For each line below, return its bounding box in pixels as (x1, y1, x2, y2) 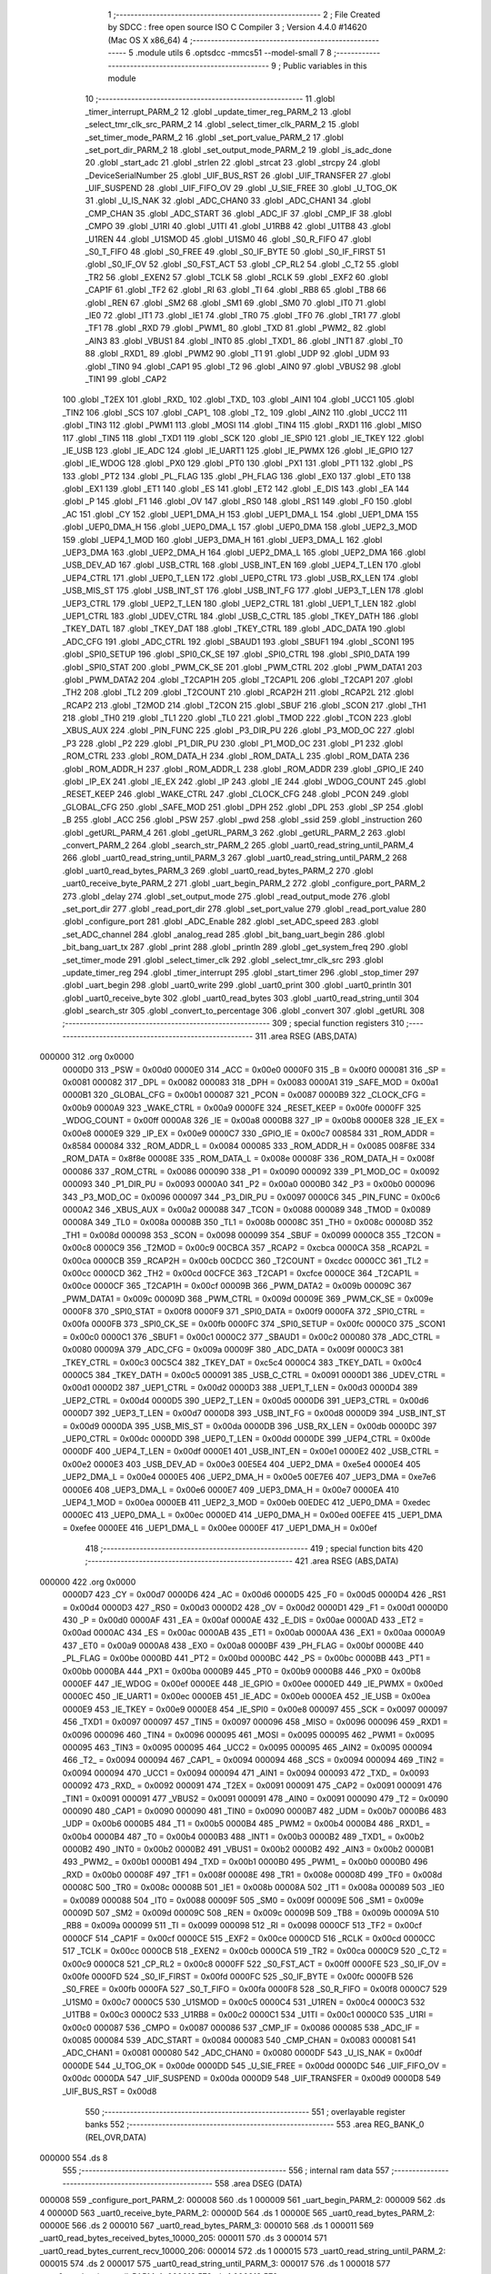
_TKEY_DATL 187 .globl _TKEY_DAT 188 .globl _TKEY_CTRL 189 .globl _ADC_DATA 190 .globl (62, 623, 406, 634)
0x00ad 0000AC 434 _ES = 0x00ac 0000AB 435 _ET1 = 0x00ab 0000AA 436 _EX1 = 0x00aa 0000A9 (62, 1627, 446, 1638)
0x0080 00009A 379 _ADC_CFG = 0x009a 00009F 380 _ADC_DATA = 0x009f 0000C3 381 (62, 1344, 404, 1355)
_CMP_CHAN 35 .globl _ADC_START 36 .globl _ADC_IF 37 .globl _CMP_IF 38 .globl (85, 207, 393, 218)
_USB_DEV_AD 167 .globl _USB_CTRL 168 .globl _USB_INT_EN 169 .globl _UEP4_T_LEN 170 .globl (62, 559, 422, 570)
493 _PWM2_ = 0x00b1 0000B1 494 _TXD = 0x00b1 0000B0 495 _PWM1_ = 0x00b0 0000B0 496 (62, 1856, 428, 1867)
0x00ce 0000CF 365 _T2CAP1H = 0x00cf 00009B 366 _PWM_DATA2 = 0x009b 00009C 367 (62, 1281, 412, 1292)
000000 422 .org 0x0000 (39, 1576, 136, 1587)
